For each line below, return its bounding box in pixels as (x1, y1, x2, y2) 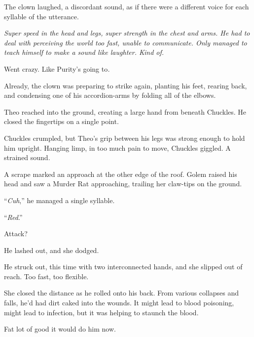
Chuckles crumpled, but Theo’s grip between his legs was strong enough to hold (4, 132, 245, 143)
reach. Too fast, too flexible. (4, 271, 89, 281)
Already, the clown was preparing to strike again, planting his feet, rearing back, (4, 80, 247, 90)
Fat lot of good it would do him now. (4, 324, 116, 334)
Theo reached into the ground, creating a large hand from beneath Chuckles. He (4, 106, 247, 117)
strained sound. (4, 152, 50, 163)
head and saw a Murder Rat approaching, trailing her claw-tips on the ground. (4, 178, 242, 189)
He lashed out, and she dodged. (4, 245, 99, 255)
